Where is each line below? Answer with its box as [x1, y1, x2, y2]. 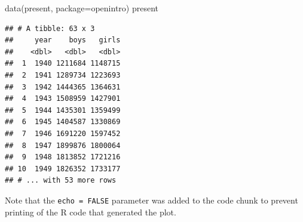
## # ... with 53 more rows [5, 176, 117, 185]
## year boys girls [5, 36, 121, 45]
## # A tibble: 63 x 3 [5, 24, 95, 33]
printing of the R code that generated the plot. [5, 205, 176, 218]
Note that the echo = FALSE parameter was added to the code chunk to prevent [5, 193, 298, 206]
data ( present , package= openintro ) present [5, 2, 158, 14]
